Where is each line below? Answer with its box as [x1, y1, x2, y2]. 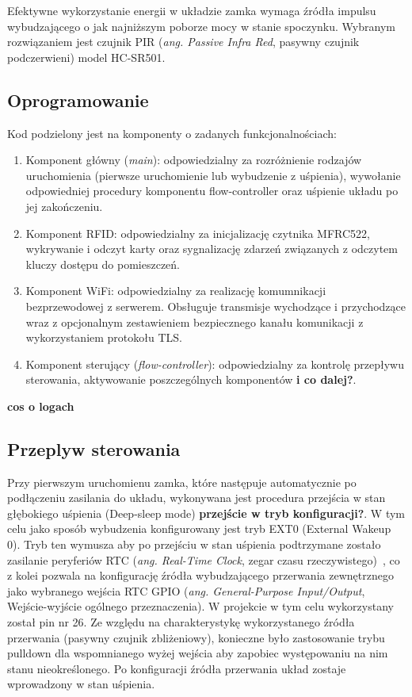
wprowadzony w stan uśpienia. [7, 676, 155, 692]
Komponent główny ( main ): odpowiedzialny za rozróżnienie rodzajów [25, 151, 362, 168]
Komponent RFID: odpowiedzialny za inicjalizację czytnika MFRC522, [25, 224, 371, 241]
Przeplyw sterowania [7, 436, 181, 461]
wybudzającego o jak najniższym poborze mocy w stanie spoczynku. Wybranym [7, 17, 395, 34]
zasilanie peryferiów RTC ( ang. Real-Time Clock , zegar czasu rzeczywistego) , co [7, 551, 400, 568]
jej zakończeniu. [25, 197, 103, 214]
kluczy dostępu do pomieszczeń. [25, 255, 180, 272]
